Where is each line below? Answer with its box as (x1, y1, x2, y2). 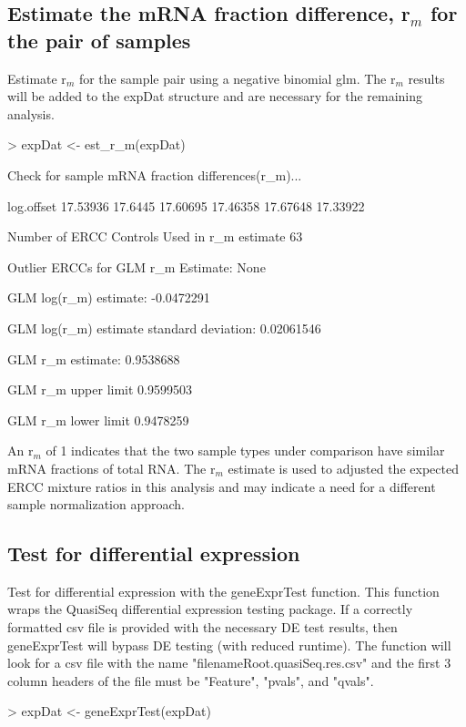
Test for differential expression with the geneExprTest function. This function (7, 581, 440, 600)
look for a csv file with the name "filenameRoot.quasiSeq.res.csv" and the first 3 (7, 653, 451, 672)
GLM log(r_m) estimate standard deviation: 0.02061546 (7, 318, 321, 337)
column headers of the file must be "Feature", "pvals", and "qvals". (7, 671, 374, 690)
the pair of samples (7, 26, 191, 54)
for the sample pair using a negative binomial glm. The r (78, 68, 396, 87)
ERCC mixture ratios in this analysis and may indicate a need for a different (7, 476, 436, 496)
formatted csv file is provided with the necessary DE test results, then (7, 618, 398, 637)
